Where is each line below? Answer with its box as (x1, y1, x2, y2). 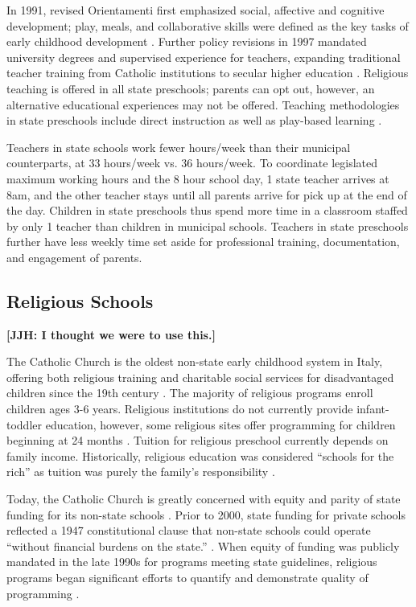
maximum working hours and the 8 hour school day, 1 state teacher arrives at (6, 170, 389, 187)
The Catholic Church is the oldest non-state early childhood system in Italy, (6, 353, 383, 370)
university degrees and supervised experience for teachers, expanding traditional (6, 48, 401, 65)
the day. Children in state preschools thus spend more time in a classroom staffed (6, 202, 408, 219)
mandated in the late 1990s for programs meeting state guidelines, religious (6, 553, 377, 570)
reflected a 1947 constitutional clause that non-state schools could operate (6, 522, 371, 539)
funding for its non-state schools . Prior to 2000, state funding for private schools (6, 506, 406, 523)
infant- (356, 400, 389, 417)
